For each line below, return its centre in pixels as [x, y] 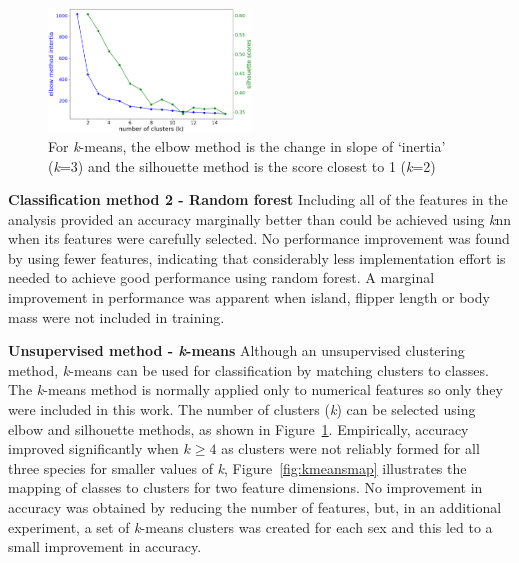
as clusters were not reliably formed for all [350, 448]
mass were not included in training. [116, 316]
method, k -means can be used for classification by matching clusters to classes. [248, 369]
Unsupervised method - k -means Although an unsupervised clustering [236, 350]
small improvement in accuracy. [105, 546]
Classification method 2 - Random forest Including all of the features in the [258, 199]
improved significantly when [93, 448]
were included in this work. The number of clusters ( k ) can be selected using [242, 409]
